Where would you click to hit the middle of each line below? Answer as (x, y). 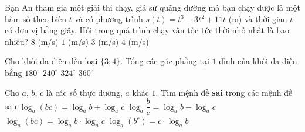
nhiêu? (17, 41)
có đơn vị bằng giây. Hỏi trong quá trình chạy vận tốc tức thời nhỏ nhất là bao (147, 30)
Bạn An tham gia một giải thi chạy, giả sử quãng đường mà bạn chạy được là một (152, 7)
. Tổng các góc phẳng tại (165, 61)
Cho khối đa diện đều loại (51, 61)
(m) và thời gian (258, 18)
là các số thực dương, (84, 92)
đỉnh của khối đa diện (258, 61)
